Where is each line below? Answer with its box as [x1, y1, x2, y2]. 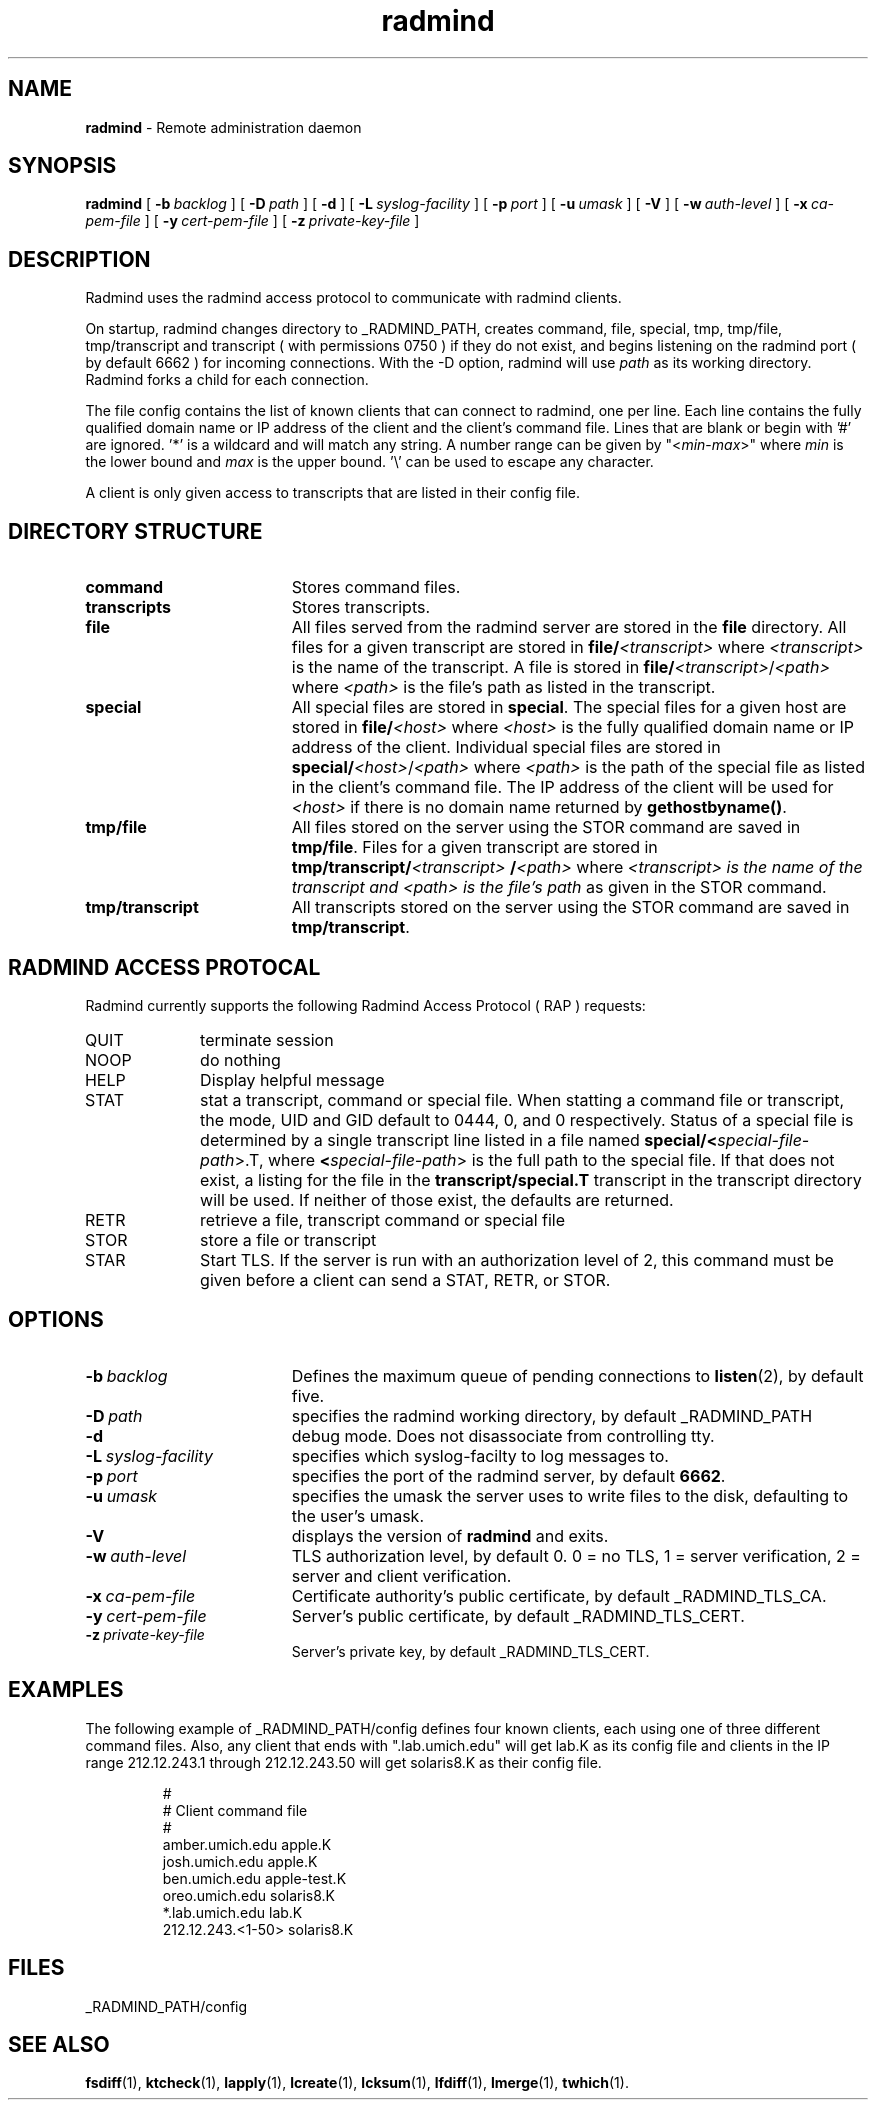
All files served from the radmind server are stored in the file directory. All [291, 617, 847, 638]
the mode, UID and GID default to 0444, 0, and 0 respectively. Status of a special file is [200, 1109, 854, 1130]
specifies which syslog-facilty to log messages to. [291, 1445, 669, 1466]
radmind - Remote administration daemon [85, 118, 362, 136]
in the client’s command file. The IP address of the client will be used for [291, 777, 834, 798]
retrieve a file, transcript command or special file [200, 1209, 566, 1230]
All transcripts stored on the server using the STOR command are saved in [291, 897, 850, 918]
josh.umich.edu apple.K [162, 1852, 318, 1870]
